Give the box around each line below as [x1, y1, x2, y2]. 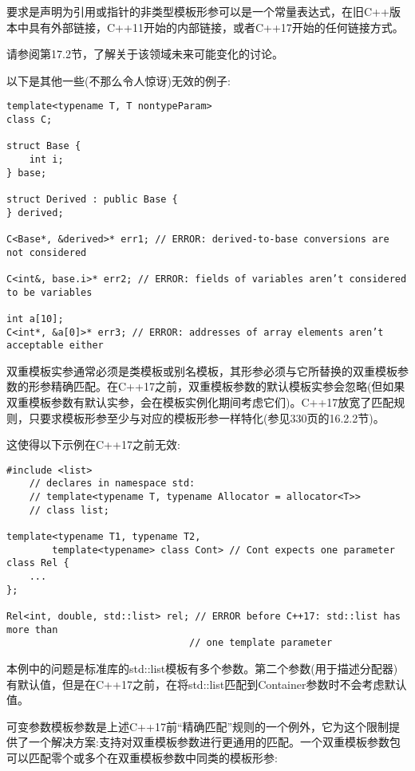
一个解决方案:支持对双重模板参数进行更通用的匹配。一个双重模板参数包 [28, 734, 401, 750]
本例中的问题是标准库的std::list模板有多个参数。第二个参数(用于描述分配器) [6, 660, 398, 676]
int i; [29, 154, 64, 165]
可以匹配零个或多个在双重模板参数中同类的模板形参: [6, 749, 278, 765]
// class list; [29, 504, 109, 516]
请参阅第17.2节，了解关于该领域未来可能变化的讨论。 [6, 45, 283, 62]
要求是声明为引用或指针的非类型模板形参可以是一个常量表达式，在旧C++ [6, 3, 389, 19]
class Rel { [6, 557, 69, 569]
